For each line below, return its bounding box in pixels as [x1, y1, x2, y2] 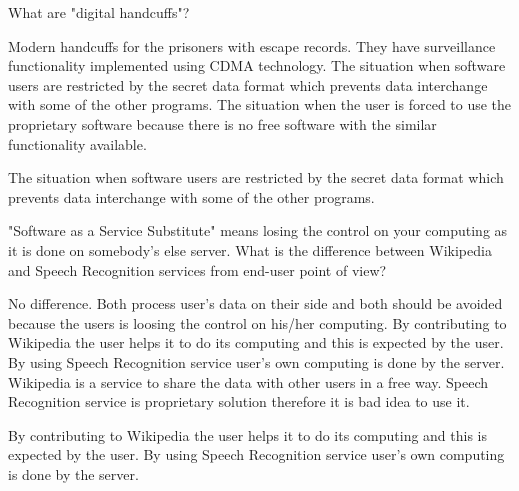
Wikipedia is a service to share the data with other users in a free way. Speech [8, 371, 489, 392]
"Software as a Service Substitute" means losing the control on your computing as [8, 220, 508, 241]
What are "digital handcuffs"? [8, 2, 190, 22]
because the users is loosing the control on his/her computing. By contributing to [8, 312, 507, 333]
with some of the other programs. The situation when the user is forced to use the [8, 94, 512, 115]
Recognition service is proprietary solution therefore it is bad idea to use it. [8, 391, 470, 412]
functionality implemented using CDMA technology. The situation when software [8, 55, 506, 76]
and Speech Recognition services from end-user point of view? [8, 259, 387, 280]
